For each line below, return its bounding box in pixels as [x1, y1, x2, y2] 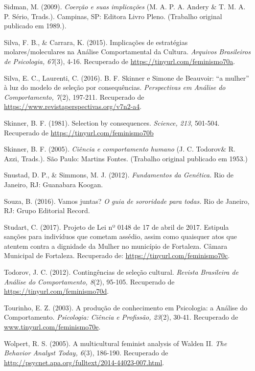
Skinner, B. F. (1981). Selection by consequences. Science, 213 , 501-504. [4, 117, 220, 128]
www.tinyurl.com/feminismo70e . [4, 322, 101, 332]
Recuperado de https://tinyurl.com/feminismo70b [4, 127, 154, 137]
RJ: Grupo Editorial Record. [4, 205, 90, 216]
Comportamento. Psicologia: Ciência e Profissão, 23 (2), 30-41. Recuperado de [4, 312, 238, 322]
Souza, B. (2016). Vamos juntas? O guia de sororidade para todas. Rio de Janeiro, [4, 196, 250, 206]
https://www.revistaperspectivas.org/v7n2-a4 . [4, 101, 142, 111]
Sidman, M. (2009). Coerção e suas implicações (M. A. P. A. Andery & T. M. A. [4, 1, 246, 11]
